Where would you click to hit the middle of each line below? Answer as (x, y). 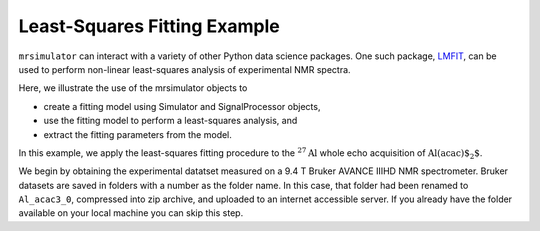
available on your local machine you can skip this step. (131, 213)
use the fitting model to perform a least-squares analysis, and (170, 121)
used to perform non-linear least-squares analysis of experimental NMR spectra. (184, 69)
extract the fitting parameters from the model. (137, 134)
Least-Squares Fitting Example (149, 26)
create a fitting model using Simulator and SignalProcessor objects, (182, 106)
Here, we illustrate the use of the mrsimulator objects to (133, 88)
